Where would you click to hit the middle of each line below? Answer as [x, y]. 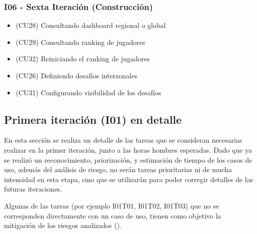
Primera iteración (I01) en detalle [93, 119]
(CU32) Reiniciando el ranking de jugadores [83, 59]
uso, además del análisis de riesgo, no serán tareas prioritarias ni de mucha [118, 169]
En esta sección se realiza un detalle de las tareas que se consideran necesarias [123, 140]
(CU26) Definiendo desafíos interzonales [76, 75]
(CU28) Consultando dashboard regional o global [91, 25]
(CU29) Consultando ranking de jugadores [80, 42]
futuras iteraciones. [33, 189]
